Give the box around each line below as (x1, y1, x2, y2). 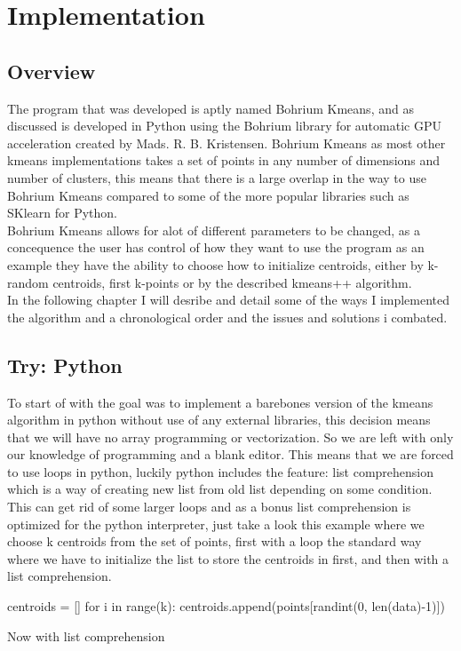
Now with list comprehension (7, 626, 165, 645)
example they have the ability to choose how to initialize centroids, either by (7, 255, 424, 274)
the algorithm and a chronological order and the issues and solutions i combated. (7, 307, 448, 326)
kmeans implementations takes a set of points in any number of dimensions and (7, 151, 441, 170)
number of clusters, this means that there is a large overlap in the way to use (7, 168, 426, 187)
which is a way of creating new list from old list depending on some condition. (7, 480, 433, 498)
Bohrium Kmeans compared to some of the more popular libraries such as (7, 186, 409, 204)
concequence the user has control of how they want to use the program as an (7, 238, 425, 257)
